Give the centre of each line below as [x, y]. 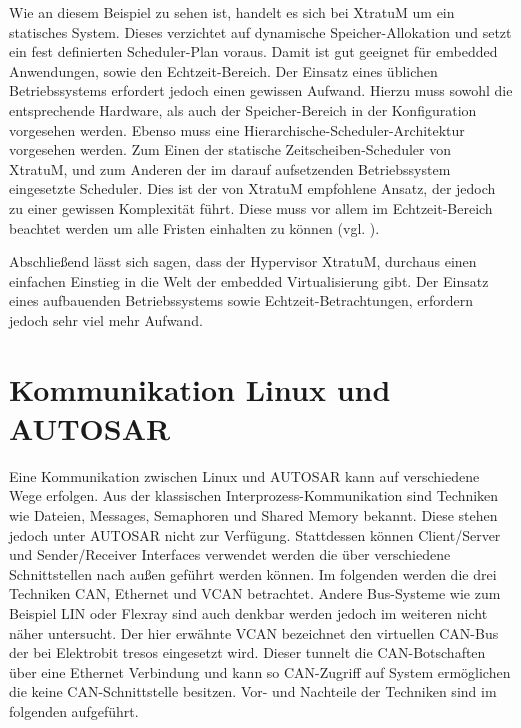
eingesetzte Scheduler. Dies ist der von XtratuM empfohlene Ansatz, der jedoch [252, 188]
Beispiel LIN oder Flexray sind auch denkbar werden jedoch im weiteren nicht [248, 612]
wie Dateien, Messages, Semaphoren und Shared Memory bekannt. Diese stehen [253, 515]
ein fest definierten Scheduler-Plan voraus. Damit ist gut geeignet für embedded [253, 51]
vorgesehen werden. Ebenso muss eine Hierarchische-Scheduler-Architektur [237, 129]
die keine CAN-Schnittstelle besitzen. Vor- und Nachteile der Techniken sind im [253, 691]
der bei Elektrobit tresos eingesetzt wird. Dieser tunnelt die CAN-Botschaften [247, 652]
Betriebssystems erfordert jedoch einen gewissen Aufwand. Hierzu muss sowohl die [261, 90]
